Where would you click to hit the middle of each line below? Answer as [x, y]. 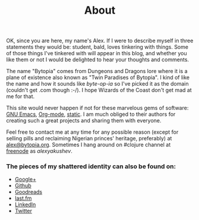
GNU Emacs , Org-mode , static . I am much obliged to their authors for [91, 114]
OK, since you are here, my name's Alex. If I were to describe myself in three [100, 41]
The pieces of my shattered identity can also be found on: [91, 166]
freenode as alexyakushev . [39, 151]
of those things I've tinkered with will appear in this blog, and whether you [97, 54]
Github [23, 186]
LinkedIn [25, 205]
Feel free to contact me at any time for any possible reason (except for [92, 132]
